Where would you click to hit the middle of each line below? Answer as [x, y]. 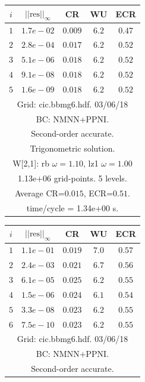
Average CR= [40, 192]
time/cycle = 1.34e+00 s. [72, 207]
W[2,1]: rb [31, 163]
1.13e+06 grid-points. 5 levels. [72, 178]
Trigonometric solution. [72, 148]
